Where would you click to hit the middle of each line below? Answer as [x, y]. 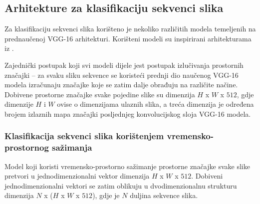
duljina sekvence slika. [164, 195]
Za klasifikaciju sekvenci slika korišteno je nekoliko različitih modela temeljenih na [130, 29]
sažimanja [72, 147]
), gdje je [106, 195]
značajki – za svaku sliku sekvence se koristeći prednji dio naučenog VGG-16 [122, 75]
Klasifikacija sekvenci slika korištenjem [84, 136]
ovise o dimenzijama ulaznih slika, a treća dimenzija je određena [155, 104]
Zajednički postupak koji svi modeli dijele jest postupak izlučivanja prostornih [124, 65]
